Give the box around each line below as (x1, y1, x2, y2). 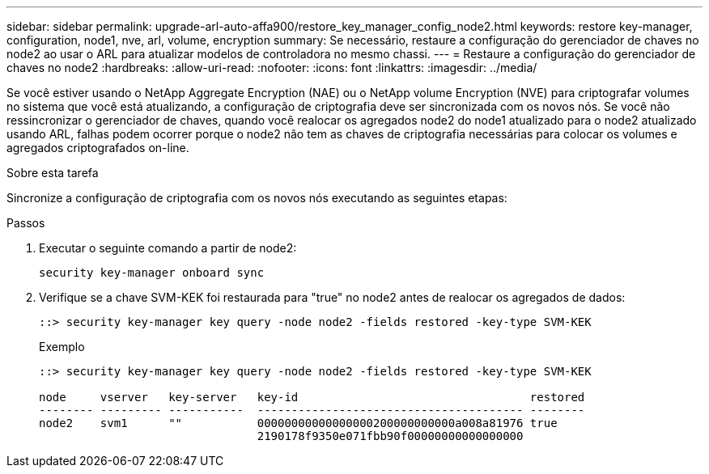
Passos (6, 216, 45, 230)
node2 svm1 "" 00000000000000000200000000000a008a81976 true (39, 417, 558, 430)
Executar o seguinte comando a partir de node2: (39, 241, 297, 255)
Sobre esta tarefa (6, 166, 99, 180)
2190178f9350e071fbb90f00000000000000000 (257, 430, 524, 442)
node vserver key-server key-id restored (39, 391, 585, 404)
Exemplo (39, 340, 85, 353)
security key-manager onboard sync (39, 266, 265, 279)
